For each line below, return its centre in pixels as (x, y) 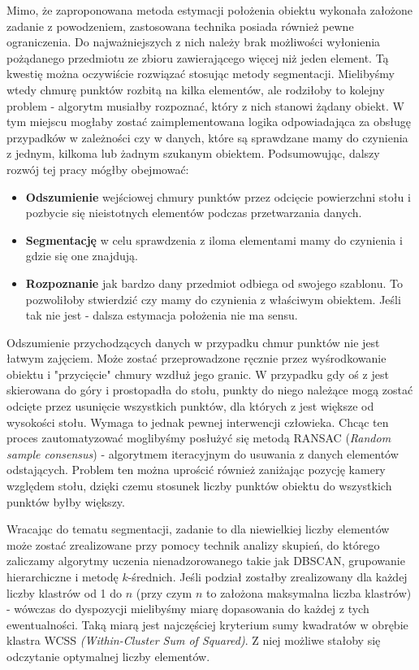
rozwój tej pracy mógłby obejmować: (98, 169)
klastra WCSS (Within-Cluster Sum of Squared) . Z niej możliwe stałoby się (194, 640)
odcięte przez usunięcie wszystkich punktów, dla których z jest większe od (190, 406)
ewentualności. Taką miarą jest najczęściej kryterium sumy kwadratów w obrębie (207, 624)
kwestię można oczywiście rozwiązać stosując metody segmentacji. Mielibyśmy (201, 74)
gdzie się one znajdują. (82, 256)
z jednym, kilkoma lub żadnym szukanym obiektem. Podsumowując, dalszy (193, 153)
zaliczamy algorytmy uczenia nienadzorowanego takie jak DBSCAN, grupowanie (206, 561)
